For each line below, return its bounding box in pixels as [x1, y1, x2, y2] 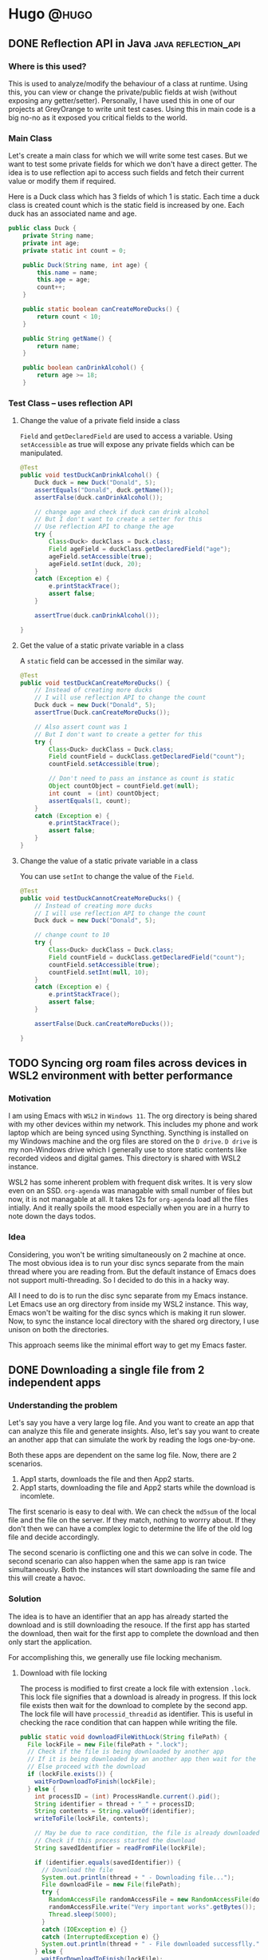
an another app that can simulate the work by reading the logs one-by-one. [8, 1435, 255, 1444]
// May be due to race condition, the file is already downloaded [34, 1829, 260, 1838]
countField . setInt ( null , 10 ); [49, 968, 149, 976]
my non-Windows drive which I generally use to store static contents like [8, 1145, 247, 1155]
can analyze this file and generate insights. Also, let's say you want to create [8, 1427, 260, 1436]
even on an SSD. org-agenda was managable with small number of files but [8, 1186, 253, 1196]
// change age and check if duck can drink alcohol [34, 508, 210, 516]
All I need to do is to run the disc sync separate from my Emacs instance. [8, 1291, 249, 1300]
